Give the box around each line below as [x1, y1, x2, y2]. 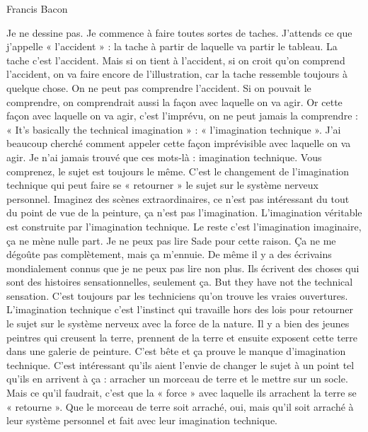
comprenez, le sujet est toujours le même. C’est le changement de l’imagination [6, 163, 350, 178]
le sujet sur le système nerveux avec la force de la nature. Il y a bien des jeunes [6, 316, 350, 331]
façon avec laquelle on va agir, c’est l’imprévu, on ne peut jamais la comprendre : [6, 108, 358, 123]
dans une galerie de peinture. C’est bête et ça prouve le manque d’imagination [6, 344, 346, 358]
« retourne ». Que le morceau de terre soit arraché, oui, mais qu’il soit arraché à [6, 399, 354, 414]
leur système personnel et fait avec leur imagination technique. [6, 413, 277, 428]
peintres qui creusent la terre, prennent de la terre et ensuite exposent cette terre [6, 329, 358, 344]
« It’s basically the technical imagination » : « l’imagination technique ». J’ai [6, 122, 341, 136]
